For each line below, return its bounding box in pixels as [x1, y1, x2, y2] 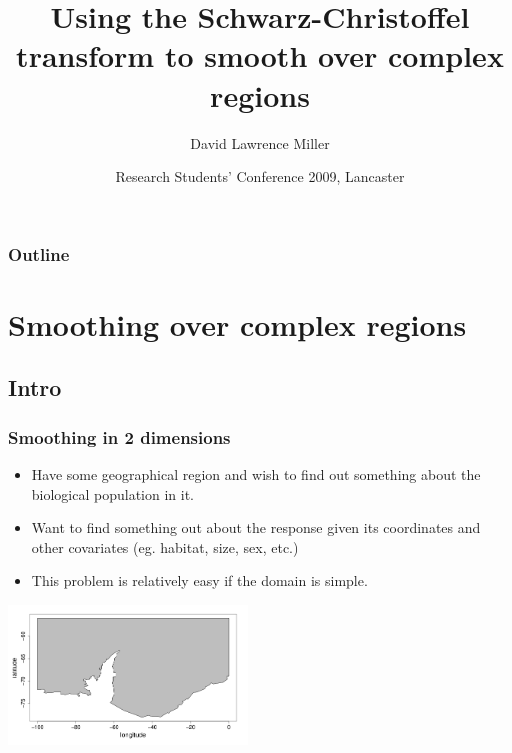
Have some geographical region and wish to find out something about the [31, 463, 481, 484]
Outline [8, 241, 70, 266]
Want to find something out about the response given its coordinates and [31, 517, 481, 538]
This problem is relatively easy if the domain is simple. [31, 570, 368, 591]
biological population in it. [31, 483, 195, 504]
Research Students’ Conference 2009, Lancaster [115, 166, 405, 187]
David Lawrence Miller [190, 132, 330, 153]
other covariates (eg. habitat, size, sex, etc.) [31, 536, 299, 557]
